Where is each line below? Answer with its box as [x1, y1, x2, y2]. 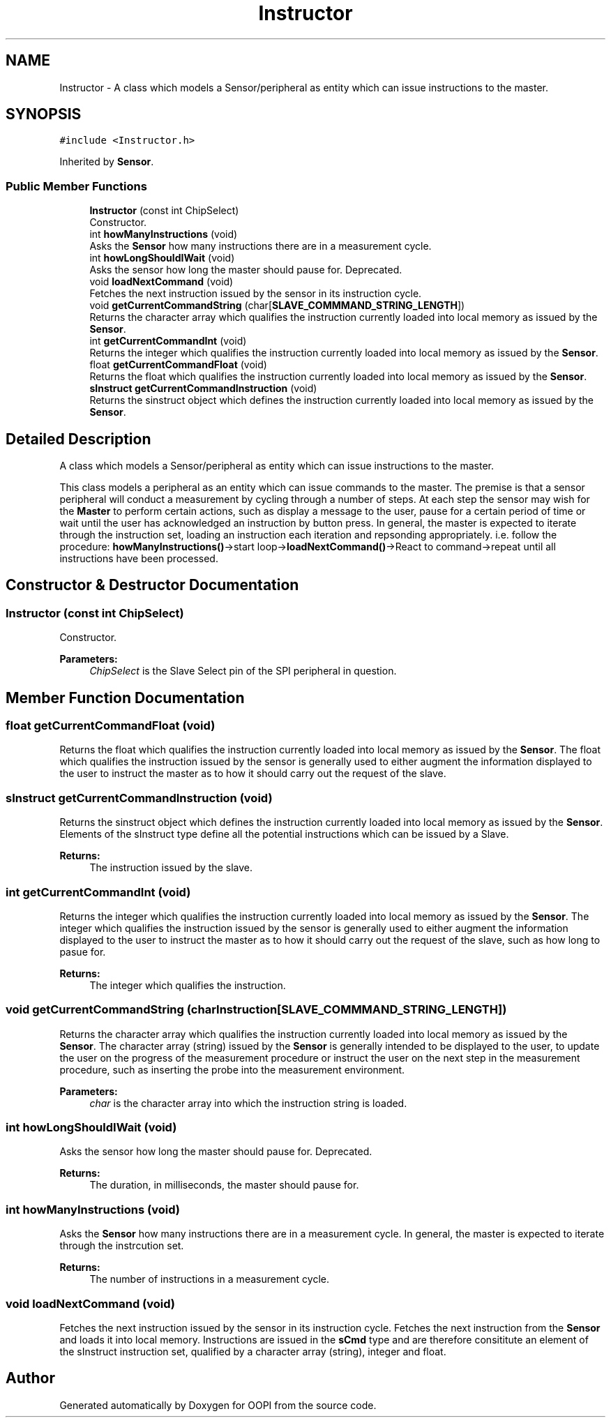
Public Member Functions [6, 179, 147, 193]
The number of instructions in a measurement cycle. [89, 1273, 330, 1286]
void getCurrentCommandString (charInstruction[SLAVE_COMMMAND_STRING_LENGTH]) [6, 1002, 507, 1017]
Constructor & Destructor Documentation [6, 576, 299, 594]
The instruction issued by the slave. [89, 861, 252, 874]
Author [6, 1369, 55, 1387]
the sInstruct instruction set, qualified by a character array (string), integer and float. [59, 1345, 446, 1357]
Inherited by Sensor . [59, 156, 154, 168]
